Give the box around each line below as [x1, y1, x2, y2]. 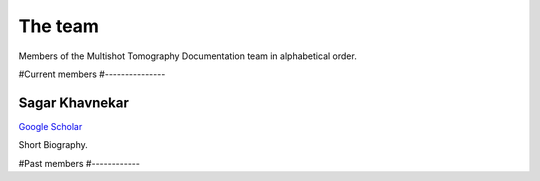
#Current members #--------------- [18, 68, 166, 80]
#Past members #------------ [18, 157, 140, 169]
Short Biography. [18, 139, 89, 151]
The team [18, 15, 100, 37]
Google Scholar [18, 120, 83, 132]
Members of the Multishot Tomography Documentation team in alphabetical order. [18, 50, 357, 62]
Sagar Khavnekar [18, 94, 130, 111]
